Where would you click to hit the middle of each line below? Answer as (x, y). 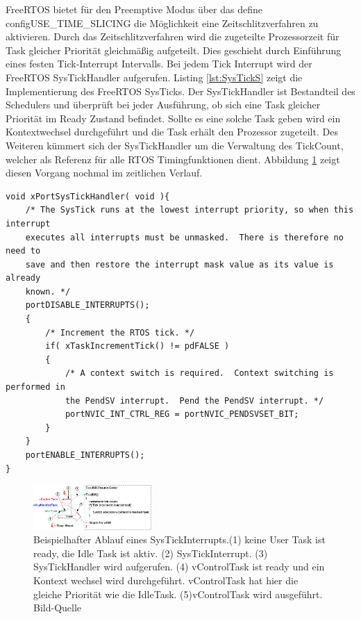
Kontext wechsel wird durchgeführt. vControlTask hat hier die (166, 580)
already (23, 278)
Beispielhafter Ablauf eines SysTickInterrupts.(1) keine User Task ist (179, 539)
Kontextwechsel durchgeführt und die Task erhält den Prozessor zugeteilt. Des (172, 132)
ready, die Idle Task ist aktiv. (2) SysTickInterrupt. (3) (151, 553)
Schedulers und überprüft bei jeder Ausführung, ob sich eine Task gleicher (163, 105)
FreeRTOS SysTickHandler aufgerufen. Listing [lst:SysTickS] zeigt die (154, 77)
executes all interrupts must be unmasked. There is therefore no (184, 237)
